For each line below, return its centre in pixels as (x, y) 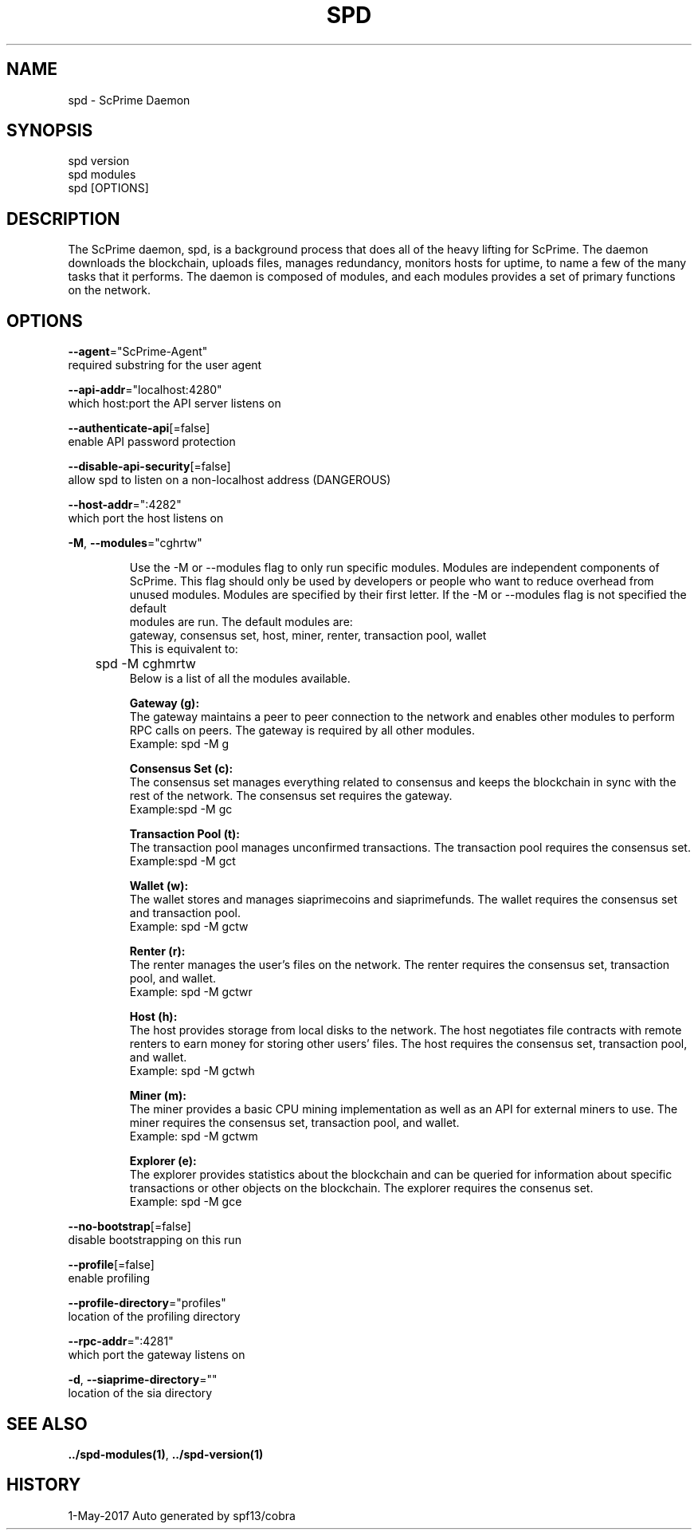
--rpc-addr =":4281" (121, 1341)
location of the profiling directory (154, 1317)
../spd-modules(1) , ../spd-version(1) (166, 1454)
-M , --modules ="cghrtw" (135, 543)
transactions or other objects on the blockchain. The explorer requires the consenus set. (361, 1188)
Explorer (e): (163, 1161)
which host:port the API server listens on (174, 404)
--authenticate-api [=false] (139, 428)
